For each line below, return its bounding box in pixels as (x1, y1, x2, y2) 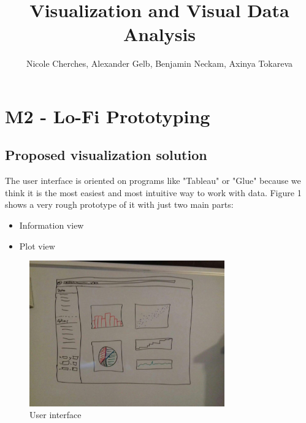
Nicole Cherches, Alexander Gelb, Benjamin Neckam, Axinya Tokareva (26, 57, 293, 70)
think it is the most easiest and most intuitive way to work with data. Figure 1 (5, 186, 302, 199)
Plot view (19, 239, 55, 252)
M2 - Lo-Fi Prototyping (5, 103, 210, 128)
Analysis (123, 21, 196, 47)
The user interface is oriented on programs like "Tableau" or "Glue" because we (5, 174, 301, 187)
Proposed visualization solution (5, 145, 207, 164)
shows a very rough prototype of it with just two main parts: (5, 198, 234, 211)
